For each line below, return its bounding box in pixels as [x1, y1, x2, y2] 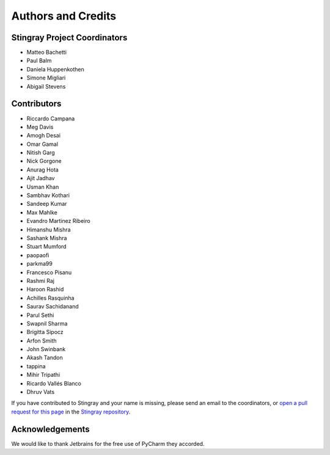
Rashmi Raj [26, 277, 55, 284]
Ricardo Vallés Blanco [26, 379, 82, 387]
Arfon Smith [26, 337, 57, 344]
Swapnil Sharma [26, 319, 68, 327]
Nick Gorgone [26, 158, 62, 165]
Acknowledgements [11, 424, 90, 434]
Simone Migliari [26, 74, 66, 82]
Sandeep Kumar [26, 200, 67, 208]
